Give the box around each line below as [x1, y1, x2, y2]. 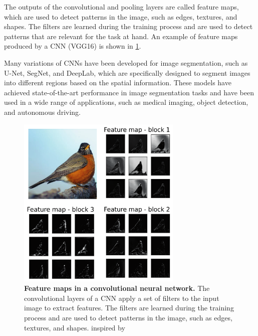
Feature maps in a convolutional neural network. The [24, 283, 210, 293]
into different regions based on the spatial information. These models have [4, 77, 231, 88]
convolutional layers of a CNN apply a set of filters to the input [24, 292, 219, 303]
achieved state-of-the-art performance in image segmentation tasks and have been [4, 87, 254, 97]
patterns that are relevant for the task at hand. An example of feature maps [4, 31, 238, 41]
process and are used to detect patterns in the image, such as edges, [24, 312, 232, 322]
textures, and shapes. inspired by [24, 322, 125, 332]
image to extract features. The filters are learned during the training [24, 302, 234, 313]
